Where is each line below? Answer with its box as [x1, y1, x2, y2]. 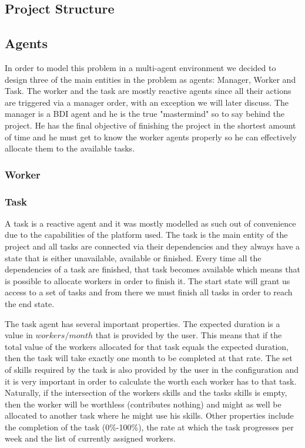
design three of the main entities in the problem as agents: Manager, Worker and [5, 73, 296, 85]
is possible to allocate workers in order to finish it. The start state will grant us [5, 274, 290, 287]
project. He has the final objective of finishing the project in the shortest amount [5, 119, 296, 131]
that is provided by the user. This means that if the [95, 329, 282, 341]
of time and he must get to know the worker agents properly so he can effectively [5, 130, 297, 143]
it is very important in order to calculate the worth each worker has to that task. [5, 375, 297, 387]
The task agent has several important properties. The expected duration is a [5, 317, 280, 329]
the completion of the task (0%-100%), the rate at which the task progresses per [5, 420, 294, 433]
